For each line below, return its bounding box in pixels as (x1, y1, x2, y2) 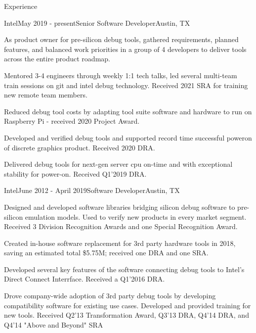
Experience (4, 1, 38, 11)
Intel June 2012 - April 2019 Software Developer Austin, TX (4, 185, 180, 195)
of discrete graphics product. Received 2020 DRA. (4, 142, 155, 152)
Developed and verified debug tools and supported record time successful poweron (4, 132, 252, 143)
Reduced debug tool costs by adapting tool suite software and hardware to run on (4, 106, 252, 116)
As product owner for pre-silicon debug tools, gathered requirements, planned (4, 34, 239, 45)
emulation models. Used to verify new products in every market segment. (25, 211, 247, 222)
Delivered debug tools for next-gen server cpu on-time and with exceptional (4, 159, 233, 169)
